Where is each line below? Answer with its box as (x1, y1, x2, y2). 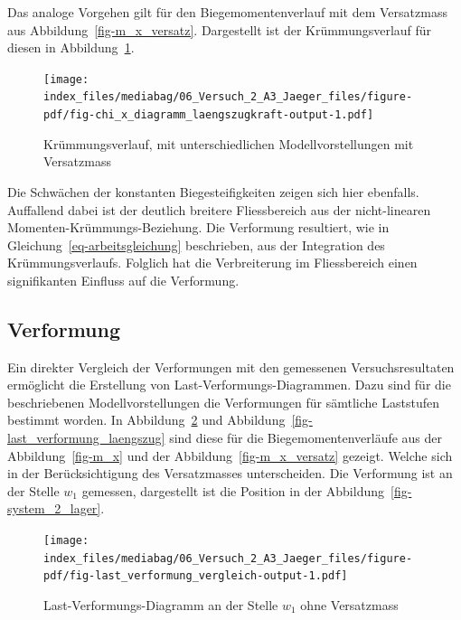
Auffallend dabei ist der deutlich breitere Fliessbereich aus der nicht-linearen (7, 200, 431, 219)
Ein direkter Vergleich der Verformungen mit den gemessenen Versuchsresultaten (7, 357, 455, 376)
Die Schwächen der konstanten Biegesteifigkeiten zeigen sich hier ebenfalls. (7, 182, 419, 201)
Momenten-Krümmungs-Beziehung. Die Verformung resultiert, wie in (7, 218, 390, 237)
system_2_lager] (7, 499, 101, 518)
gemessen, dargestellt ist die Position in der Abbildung (81, 481, 384, 500)
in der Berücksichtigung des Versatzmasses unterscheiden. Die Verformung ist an (7, 464, 453, 483)
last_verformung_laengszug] (7, 428, 165, 447)
